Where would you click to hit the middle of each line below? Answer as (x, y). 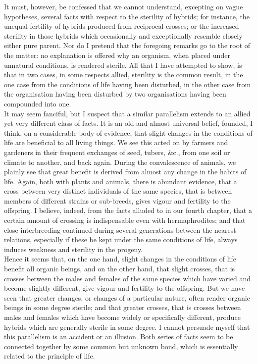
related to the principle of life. (50, 356)
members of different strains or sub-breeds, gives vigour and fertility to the (117, 200)
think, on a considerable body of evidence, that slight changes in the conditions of (128, 132)
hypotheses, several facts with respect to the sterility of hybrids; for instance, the (127, 16)
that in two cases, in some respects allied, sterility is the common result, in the (124, 75)
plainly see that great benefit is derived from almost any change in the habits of (125, 172)
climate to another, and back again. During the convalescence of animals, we (120, 162)
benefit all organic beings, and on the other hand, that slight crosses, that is (120, 269)
